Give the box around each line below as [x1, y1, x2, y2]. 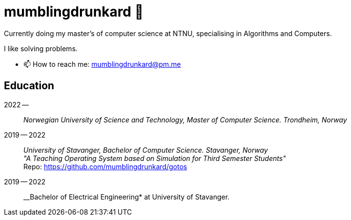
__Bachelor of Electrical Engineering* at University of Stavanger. [23, 192, 230, 201]
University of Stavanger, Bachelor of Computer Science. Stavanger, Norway [23, 145, 268, 154]
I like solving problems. [4, 44, 78, 53]
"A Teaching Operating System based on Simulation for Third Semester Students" [23, 154, 286, 162]
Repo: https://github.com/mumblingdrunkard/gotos [23, 162, 187, 171]
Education [4, 80, 55, 92]
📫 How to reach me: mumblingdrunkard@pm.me [23, 60, 181, 68]
